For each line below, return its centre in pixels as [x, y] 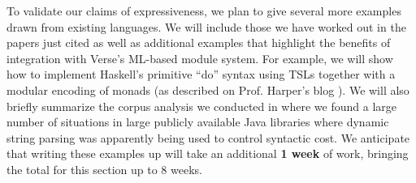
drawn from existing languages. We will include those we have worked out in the [206, 26]
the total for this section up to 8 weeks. [104, 169]
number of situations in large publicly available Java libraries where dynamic [198, 122]
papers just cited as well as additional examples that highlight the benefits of [199, 43]
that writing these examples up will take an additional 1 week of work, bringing [208, 153]
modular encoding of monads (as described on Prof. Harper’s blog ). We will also [208, 89]
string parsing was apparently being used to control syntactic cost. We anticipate [208, 137]
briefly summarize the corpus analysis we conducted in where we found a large [201, 106]
